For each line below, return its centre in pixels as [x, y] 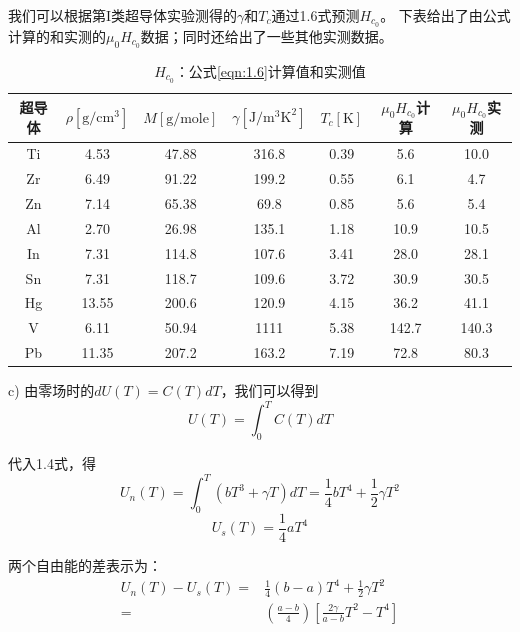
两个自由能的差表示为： [85, 564]
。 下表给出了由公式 [445, 15]
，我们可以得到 [269, 390]
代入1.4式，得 [52, 463]
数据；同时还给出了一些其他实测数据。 [266, 35]
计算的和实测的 [57, 35]
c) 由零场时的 [51, 390]
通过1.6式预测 [315, 15]
